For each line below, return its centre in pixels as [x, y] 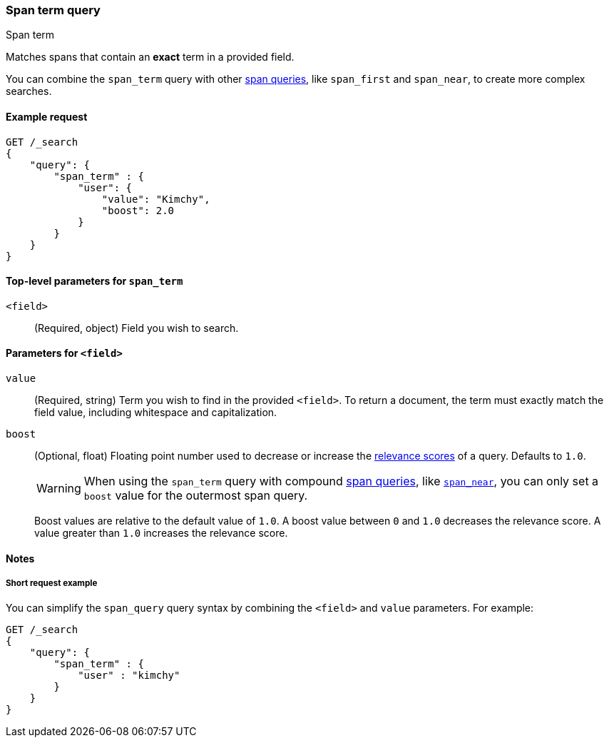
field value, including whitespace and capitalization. [156, 413]
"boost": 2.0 [138, 210]
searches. [29, 91]
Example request [47, 116]
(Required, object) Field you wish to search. [137, 328]
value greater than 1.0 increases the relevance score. [161, 533]
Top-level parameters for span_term [94, 281]
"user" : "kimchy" [129, 676]
